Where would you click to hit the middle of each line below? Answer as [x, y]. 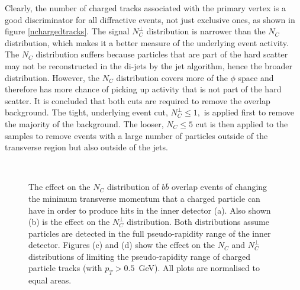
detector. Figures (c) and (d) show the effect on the [122, 245]
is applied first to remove [249, 112]
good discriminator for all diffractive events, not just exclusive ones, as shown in [150, 19]
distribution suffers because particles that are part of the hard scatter [162, 54]
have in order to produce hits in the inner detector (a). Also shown [150, 210]
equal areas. [50, 280]
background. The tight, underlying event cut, [86, 112]
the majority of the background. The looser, [84, 123]
